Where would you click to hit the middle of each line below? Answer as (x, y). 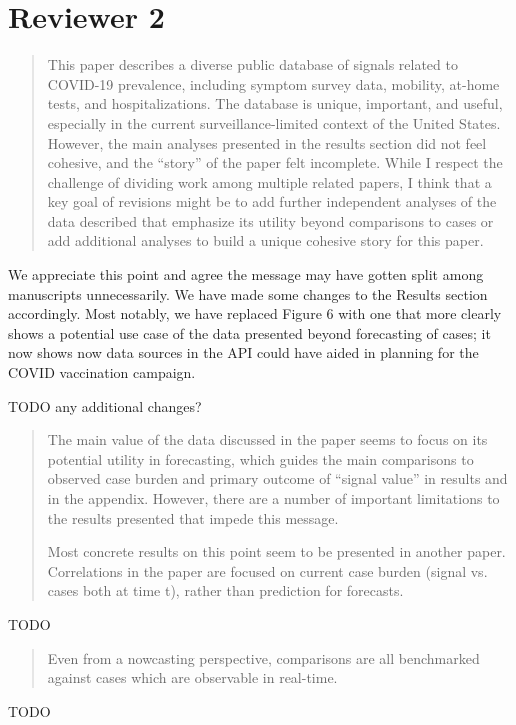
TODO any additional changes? (105, 405)
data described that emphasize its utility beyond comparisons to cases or (270, 220)
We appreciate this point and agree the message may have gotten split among (246, 274)
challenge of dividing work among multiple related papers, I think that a (269, 181)
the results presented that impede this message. (193, 517)
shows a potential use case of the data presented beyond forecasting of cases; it (249, 332)
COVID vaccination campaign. (102, 372)
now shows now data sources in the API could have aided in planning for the (243, 352)
